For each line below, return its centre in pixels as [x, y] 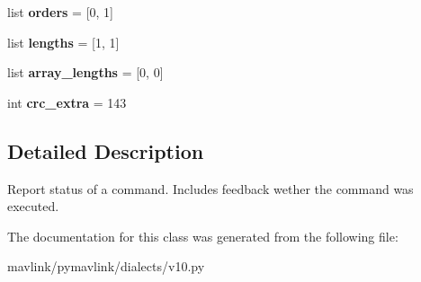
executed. [33, 206]
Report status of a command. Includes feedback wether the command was [210, 188]
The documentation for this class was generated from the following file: [203, 236]
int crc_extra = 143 [67, 102]
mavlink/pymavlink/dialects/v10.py [106, 266]
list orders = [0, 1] [60, 12]
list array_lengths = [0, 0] [85, 72]
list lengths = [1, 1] [63, 42]
